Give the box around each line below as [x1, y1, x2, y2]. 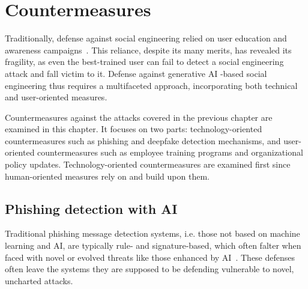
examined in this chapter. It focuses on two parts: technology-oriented [5, 123, 262, 135]
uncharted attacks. [5, 274, 73, 287]
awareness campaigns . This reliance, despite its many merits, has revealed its [5, 43, 292, 56]
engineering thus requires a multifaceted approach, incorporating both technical [5, 79, 298, 91]
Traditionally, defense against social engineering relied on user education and [5, 32, 287, 44]
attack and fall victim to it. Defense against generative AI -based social [5, 67, 267, 79]
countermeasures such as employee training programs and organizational [37, 146, 303, 159]
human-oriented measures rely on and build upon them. [5, 169, 210, 182]
